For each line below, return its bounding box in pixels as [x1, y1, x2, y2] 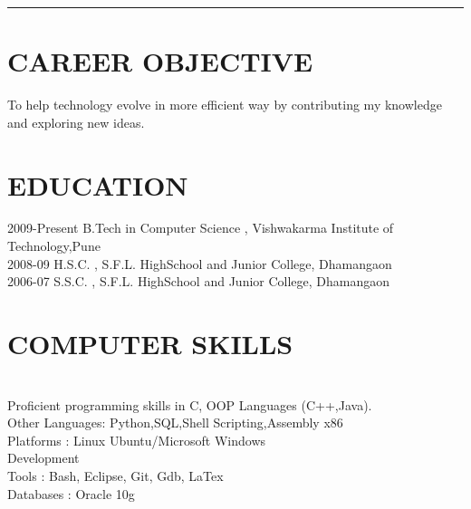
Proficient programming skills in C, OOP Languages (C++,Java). [7, 395, 372, 414]
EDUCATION [7, 166, 188, 203]
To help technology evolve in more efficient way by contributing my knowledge [7, 95, 442, 114]
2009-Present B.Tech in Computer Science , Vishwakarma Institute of [7, 218, 394, 237]
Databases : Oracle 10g [7, 484, 135, 503]
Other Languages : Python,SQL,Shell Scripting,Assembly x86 [7, 413, 343, 432]
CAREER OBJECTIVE [7, 43, 313, 80]
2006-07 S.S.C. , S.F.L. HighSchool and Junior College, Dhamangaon [7, 272, 390, 291]
